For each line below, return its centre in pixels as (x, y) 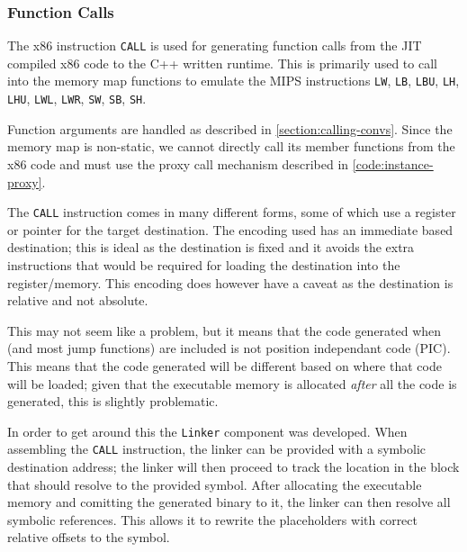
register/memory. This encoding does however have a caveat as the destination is (230, 282)
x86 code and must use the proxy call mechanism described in (178, 163)
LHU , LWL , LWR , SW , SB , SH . (77, 99)
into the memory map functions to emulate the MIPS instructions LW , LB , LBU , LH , (233, 81)
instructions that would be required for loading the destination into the (204, 265)
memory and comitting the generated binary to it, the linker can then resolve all (229, 502)
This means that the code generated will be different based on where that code (225, 365)
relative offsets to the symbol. (89, 537)
